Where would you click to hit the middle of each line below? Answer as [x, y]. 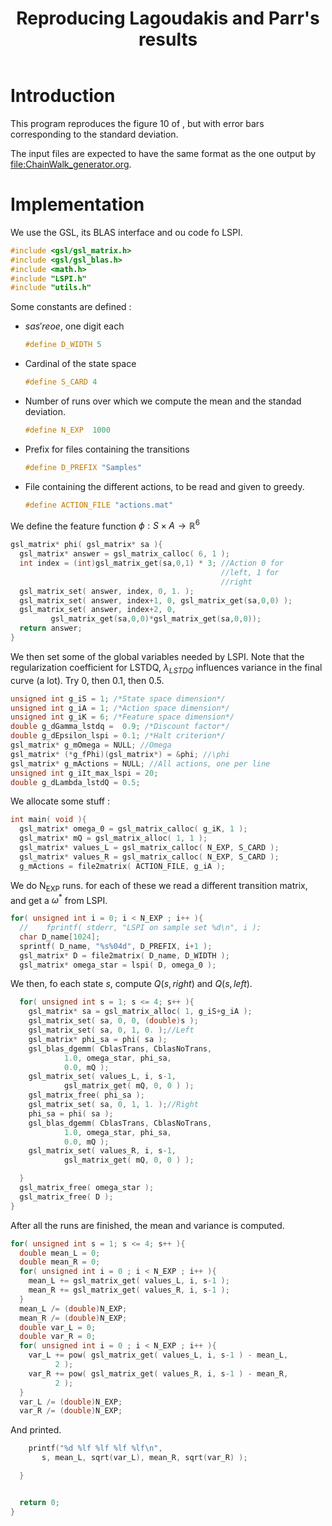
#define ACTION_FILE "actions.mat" [99, 505]
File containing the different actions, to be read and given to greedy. [164, 486]
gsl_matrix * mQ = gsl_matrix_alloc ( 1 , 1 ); [113, 838]
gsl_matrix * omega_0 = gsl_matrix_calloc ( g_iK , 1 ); [133, 829]
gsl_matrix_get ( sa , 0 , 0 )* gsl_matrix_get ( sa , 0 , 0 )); [156, 619]
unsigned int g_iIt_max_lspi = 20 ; [84, 773]
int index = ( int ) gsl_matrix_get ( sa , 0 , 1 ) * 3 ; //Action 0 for [151, 563]
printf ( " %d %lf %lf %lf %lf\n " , [95, 1448]
